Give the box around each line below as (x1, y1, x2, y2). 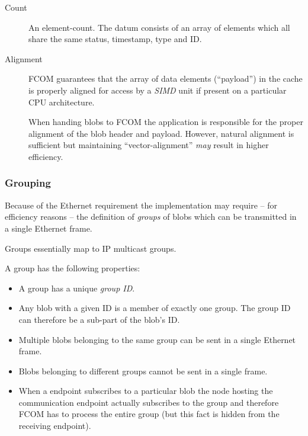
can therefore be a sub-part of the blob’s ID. (18, 313, 180, 325)
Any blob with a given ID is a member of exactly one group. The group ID (18, 302, 291, 314)
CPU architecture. (28, 95, 95, 108)
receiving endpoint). (18, 419, 91, 432)
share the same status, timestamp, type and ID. (28, 33, 202, 45)
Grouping (5, 175, 51, 190)
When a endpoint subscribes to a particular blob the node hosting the (18, 384, 273, 397)
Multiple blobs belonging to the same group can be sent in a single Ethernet (18, 333, 296, 345)
